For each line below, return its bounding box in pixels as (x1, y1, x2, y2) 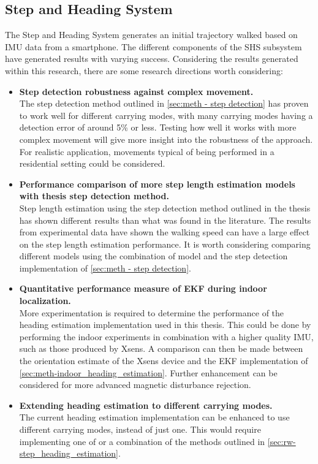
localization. (19, 294, 71, 307)
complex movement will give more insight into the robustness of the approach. (19, 132, 313, 145)
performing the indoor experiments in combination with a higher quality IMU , (19, 330, 314, 343)
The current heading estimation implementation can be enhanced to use (19, 411, 290, 424)
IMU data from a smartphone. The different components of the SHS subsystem (5, 40, 302, 53)
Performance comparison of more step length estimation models (19, 177, 295, 190)
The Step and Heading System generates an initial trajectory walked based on (5, 28, 298, 41)
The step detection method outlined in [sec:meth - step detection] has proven (19, 97, 309, 110)
